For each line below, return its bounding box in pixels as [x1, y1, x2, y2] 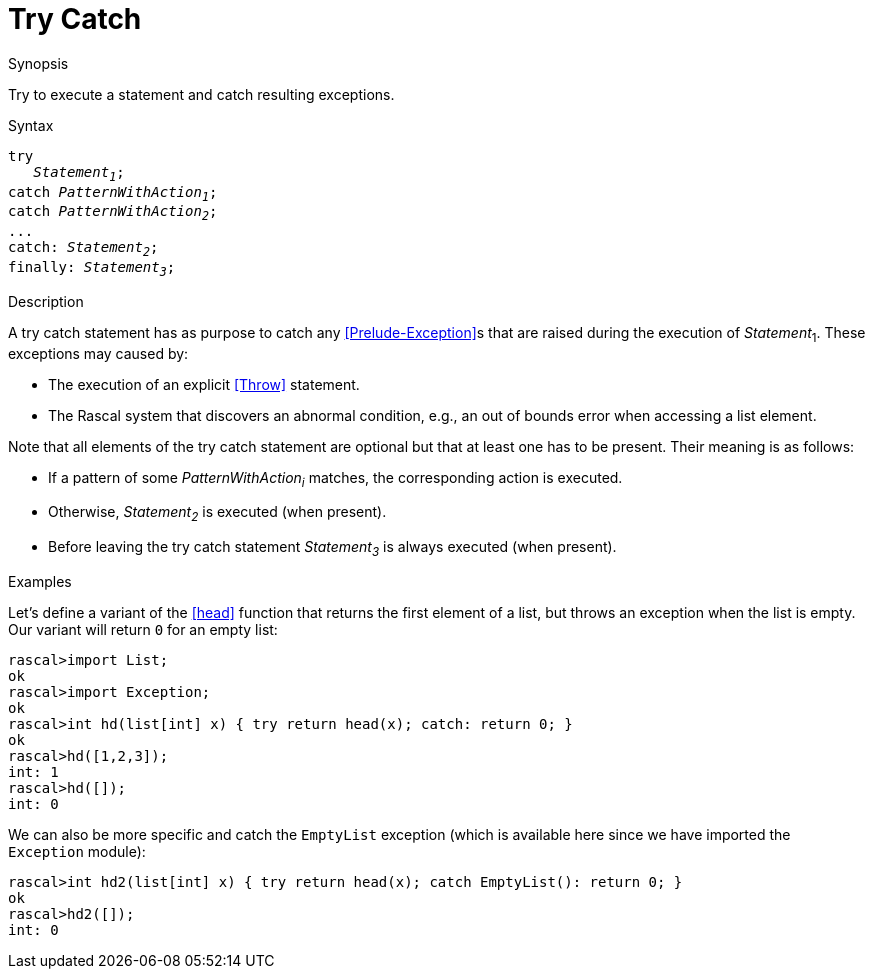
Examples [8, 572, 72, 590]
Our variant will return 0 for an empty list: [8, 620, 278, 638]
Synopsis [8, 54, 69, 72]
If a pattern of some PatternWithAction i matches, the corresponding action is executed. [48, 468, 623, 490]
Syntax [8, 116, 54, 134]
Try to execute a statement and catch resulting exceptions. [8, 85, 395, 103]
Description [8, 292, 84, 310]
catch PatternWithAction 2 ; [8, 203, 218, 224]
